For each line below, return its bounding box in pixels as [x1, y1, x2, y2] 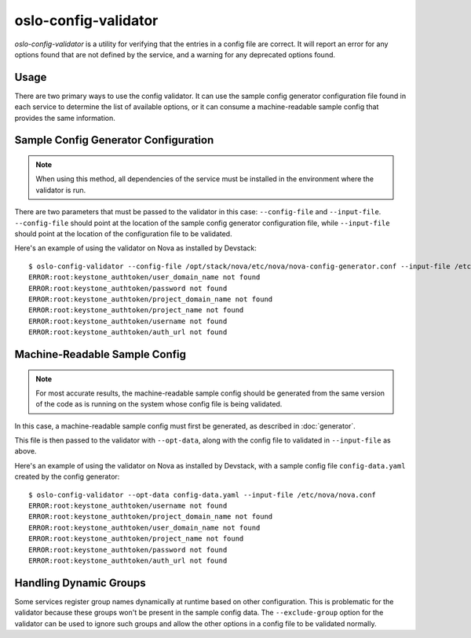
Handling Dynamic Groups [14, 576, 146, 589]
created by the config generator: [14, 472, 120, 482]
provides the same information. [14, 113, 115, 122]
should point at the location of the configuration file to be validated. [14, 228, 232, 239]
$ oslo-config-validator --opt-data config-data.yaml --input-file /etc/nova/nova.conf [28, 490, 377, 499]
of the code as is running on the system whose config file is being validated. [35, 399, 283, 409]
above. [14, 447, 37, 456]
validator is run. [35, 185, 86, 195]
